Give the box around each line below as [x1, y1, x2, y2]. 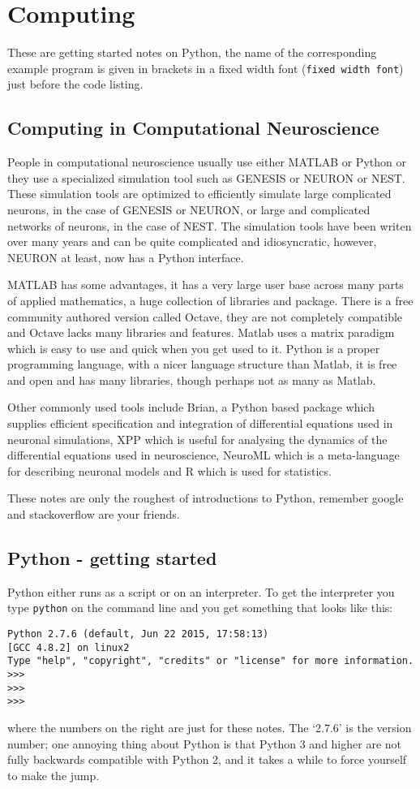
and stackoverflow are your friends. [7, 506, 180, 523]
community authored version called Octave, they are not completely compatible [7, 308, 403, 325]
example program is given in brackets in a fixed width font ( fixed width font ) [7, 59, 404, 76]
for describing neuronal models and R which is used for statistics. [7, 462, 332, 479]
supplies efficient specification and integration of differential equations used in [7, 415, 393, 432]
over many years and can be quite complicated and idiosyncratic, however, [7, 233, 377, 250]
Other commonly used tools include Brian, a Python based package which [7, 399, 375, 416]
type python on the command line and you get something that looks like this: [7, 599, 393, 616]
